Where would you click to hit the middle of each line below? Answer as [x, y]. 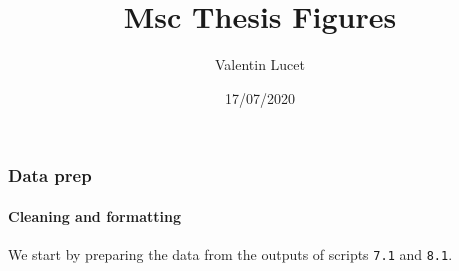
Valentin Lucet [260, 64]
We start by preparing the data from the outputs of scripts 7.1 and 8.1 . [230, 254]
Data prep [50, 175]
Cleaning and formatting [94, 215]
